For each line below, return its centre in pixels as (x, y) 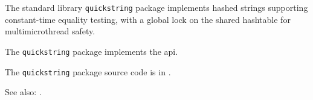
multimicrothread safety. (50, 31)
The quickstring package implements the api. (92, 51)
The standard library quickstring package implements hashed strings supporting (156, 7)
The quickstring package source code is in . (88, 71)
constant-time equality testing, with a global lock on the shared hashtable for (148, 19)
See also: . (23, 92)
